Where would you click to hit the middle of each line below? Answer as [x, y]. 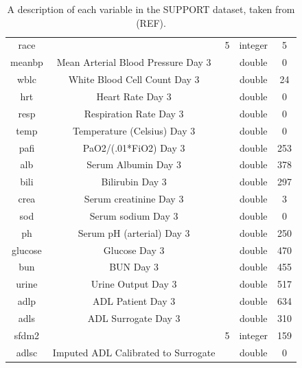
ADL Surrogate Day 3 [134, 318]
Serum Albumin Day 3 [134, 164]
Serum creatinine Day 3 [134, 199]
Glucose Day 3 [134, 250]
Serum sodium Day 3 [134, 215]
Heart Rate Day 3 [134, 96]
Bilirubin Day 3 [134, 182]
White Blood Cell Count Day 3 [134, 79]
